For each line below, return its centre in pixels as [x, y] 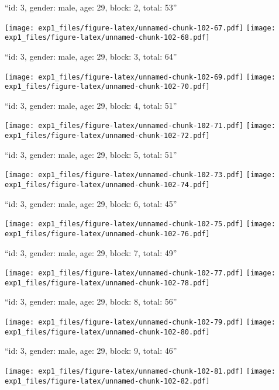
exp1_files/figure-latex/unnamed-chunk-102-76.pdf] [107, 234]
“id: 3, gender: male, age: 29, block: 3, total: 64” [91, 56]
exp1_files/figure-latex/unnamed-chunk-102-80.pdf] [107, 332]
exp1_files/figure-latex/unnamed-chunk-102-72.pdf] [107, 136]
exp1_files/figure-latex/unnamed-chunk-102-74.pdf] [107, 184]
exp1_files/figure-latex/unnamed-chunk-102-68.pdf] [107, 38]
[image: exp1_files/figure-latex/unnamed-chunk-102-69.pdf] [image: [140, 77]
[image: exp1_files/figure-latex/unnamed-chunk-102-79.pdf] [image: [140, 322]
